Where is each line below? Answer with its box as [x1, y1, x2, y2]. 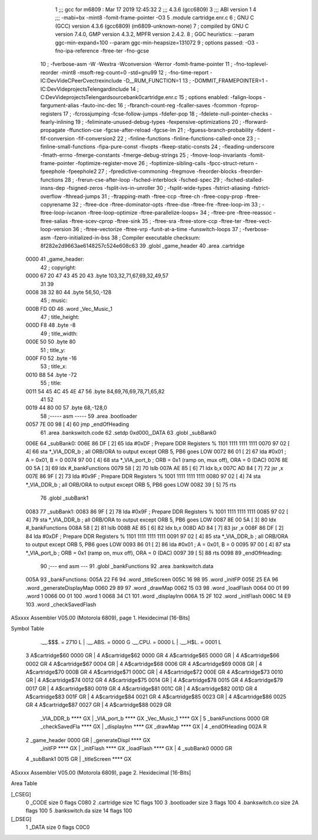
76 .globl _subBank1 [40, 494, 88, 501]
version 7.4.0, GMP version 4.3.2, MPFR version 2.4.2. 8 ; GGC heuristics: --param [55, 31, 254, 38]
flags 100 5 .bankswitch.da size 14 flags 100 [25, 807, 132, 814]
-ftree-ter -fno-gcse [100, 47, 150, 54]
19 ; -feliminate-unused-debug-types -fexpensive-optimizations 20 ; [75, 119, 241, 126]
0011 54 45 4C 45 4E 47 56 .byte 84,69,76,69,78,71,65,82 [25, 388, 165, 395]
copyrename [40, 201, 71, 208]
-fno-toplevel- [233, 61, 269, 68]
